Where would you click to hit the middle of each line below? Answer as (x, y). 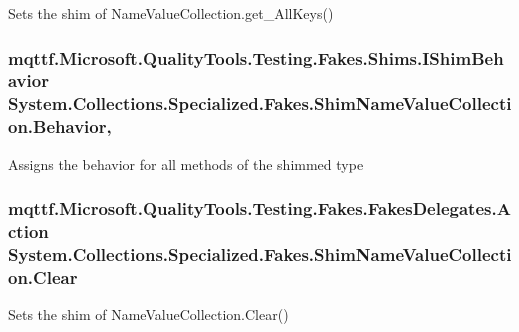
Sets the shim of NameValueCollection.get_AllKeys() (171, 13)
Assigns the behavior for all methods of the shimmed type (186, 163)
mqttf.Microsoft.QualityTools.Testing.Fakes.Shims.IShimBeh (256, 57)
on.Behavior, (60, 126)
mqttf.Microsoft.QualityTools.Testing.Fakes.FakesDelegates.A (259, 208)
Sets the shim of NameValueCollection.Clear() (148, 314)
